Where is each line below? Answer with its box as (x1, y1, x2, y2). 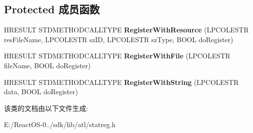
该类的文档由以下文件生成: (4, 103, 88, 113)
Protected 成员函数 (4, 1, 100, 17)
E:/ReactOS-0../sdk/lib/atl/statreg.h (4, 119, 116, 130)
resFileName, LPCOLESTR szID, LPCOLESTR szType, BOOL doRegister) (4, 34, 233, 44)
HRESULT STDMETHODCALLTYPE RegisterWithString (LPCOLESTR (4, 77, 239, 87)
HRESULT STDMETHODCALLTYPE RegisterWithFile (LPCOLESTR (4, 51, 230, 61)
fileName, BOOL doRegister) (4, 60, 91, 70)
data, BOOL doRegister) (4, 86, 78, 97)
